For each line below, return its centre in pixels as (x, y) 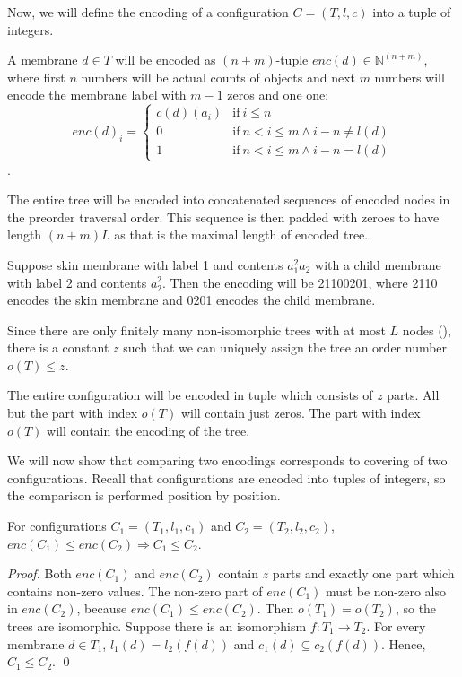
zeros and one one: (278, 95)
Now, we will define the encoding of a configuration (148, 12)
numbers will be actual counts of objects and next (218, 77)
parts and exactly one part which (363, 573)
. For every (396, 626)
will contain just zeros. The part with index (301, 413)
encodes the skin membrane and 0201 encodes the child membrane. (192, 300)
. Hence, (404, 643)
